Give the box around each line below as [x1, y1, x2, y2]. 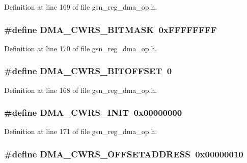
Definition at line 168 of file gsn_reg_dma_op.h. [4, 84, 157, 95]
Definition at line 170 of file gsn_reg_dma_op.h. [4, 43, 157, 53]
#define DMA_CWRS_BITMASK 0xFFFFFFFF [4, 23, 217, 36]
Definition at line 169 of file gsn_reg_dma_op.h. [4, 2, 157, 12]
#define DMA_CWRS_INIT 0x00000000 [4, 106, 182, 119]
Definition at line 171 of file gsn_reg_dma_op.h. [4, 126, 157, 137]
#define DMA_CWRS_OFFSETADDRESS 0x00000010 [4, 147, 243, 160]
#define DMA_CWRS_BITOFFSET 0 [4, 64, 172, 77]
